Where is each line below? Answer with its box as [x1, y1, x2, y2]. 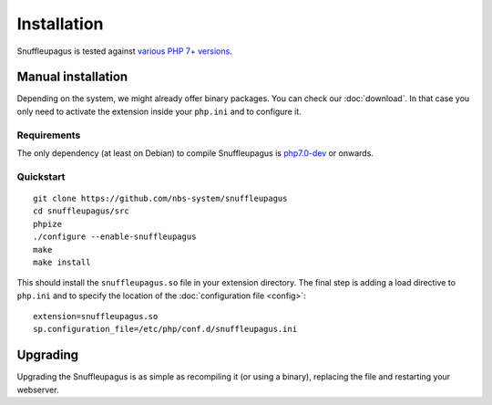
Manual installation [16, 69, 128, 85]
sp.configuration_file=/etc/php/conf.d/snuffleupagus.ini [33, 324, 298, 335]
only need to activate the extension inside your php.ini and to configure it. [16, 106, 302, 117]
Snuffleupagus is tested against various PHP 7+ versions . [16, 46, 232, 57]
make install [33, 256, 91, 267]
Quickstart [16, 170, 66, 182]
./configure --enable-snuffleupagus [33, 232, 197, 242]
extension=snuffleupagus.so [33, 311, 159, 322]
